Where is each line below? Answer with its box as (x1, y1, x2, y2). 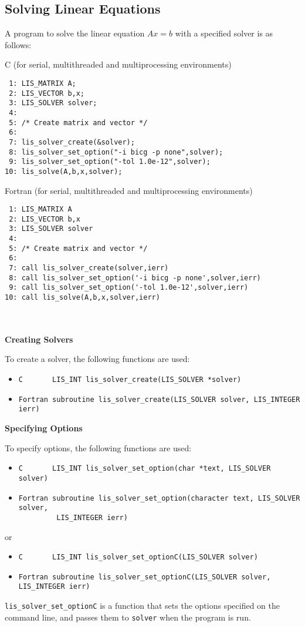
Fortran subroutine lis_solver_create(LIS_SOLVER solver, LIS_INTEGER (18, 395, 300, 404)
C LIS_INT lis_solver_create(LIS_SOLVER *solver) (18, 375, 242, 384)
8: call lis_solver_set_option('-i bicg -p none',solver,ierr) (9, 273, 261, 282)
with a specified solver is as (175, 27, 273, 39)
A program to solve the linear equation (5, 27, 145, 39)
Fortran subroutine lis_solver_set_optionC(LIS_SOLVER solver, (18, 572, 271, 581)
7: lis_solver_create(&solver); (9, 138, 135, 146)
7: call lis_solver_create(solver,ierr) (9, 264, 169, 273)
